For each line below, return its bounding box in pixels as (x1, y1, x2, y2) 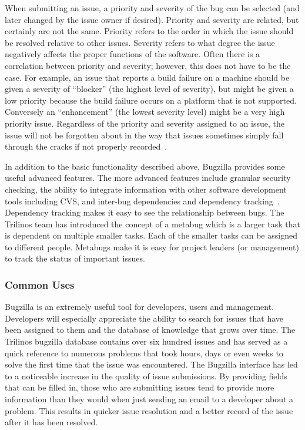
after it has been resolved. (5, 416, 98, 428)
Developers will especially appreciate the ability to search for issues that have (5, 312, 284, 324)
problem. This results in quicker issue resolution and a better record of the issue (5, 404, 293, 416)
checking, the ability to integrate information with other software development (5, 183, 287, 195)
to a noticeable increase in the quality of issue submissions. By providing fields (5, 369, 287, 382)
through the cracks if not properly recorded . (5, 140, 167, 153)
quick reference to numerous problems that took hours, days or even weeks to (5, 346, 283, 359)
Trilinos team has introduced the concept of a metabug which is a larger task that (5, 217, 300, 230)
